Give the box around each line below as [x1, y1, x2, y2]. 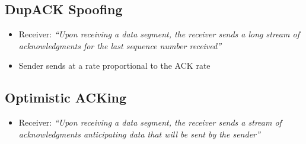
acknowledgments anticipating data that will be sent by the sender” [18, 127, 260, 140]
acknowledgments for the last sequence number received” [18, 39, 222, 52]
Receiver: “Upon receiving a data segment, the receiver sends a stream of [18, 116, 282, 129]
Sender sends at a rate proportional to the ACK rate [18, 59, 211, 72]
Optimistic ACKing [5, 88, 127, 107]
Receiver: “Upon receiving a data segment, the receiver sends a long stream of [18, 28, 299, 40]
